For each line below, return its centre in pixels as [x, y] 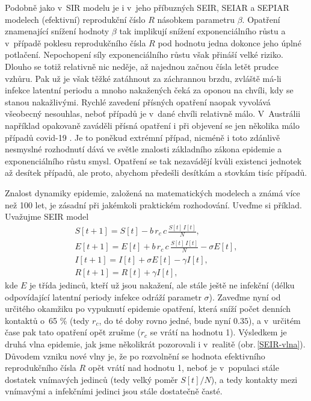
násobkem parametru [196, 19]
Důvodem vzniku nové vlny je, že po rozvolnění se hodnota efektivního [135, 356]
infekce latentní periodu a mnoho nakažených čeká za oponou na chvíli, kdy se [149, 90]
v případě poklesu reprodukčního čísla [75, 42]
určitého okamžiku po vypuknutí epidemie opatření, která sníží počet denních [148, 309]
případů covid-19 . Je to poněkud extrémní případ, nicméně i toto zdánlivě [143, 137]
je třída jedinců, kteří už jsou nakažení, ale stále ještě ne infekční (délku [162, 285]
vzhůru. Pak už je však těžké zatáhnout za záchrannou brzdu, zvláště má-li [143, 78]
